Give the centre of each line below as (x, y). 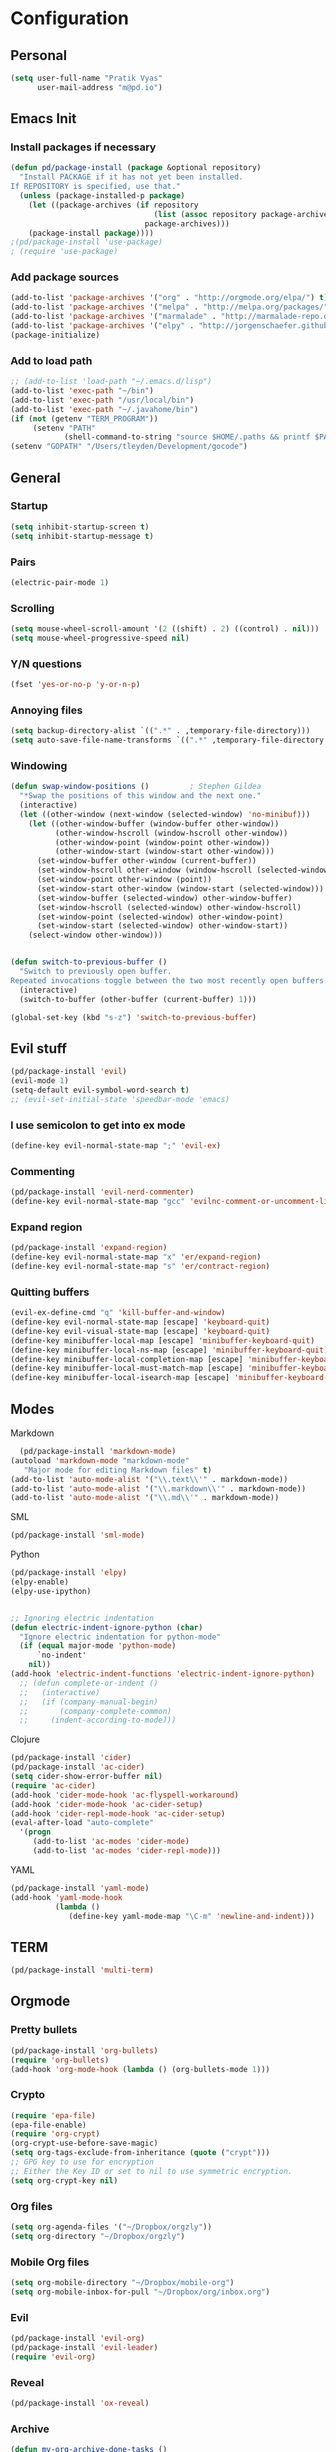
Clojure (25, 1739)
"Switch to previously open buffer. (95, 972)
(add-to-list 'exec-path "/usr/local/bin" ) (102, 400)
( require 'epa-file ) (53, 2115)
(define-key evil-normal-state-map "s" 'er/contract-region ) (140, 1267)
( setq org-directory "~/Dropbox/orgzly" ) (98, 2236)
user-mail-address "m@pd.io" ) (99, 87)
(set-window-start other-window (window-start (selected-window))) (180, 888)
